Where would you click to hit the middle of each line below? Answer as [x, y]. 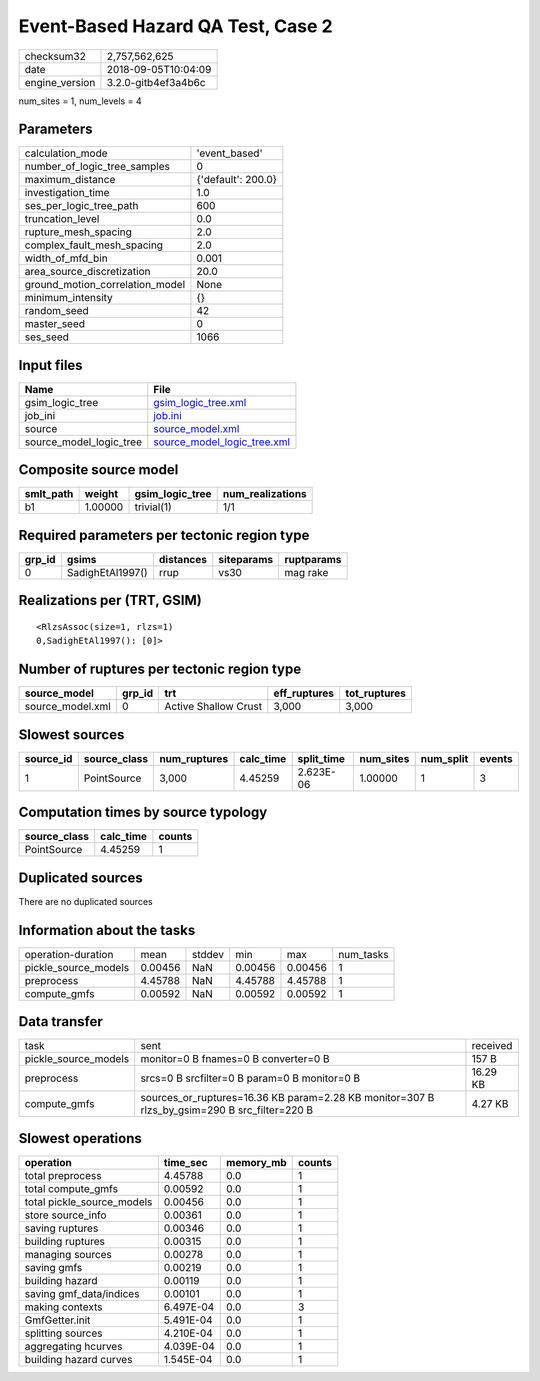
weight [101, 494]
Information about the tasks [107, 930]
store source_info [65, 1215]
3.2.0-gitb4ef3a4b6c [156, 82]
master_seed [54, 324]
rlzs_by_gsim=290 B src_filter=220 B [227, 1110]
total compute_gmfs [71, 1188]
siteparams [246, 559]
